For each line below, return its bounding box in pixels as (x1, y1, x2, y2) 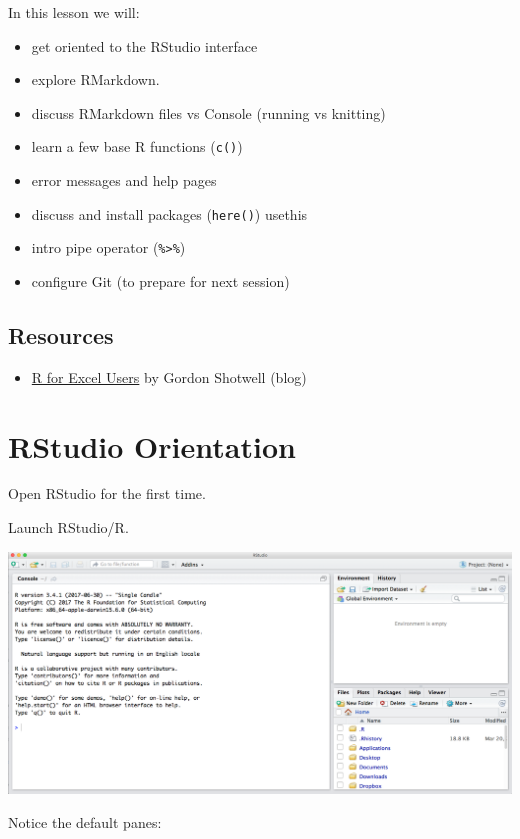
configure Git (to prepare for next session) (31, 270, 290, 291)
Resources (8, 319, 114, 350)
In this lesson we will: (8, 2, 140, 22)
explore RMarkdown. (31, 69, 160, 90)
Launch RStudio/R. (8, 517, 129, 538)
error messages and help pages (31, 170, 217, 191)
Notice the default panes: (8, 811, 162, 832)
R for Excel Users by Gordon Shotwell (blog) (31, 366, 307, 387)
